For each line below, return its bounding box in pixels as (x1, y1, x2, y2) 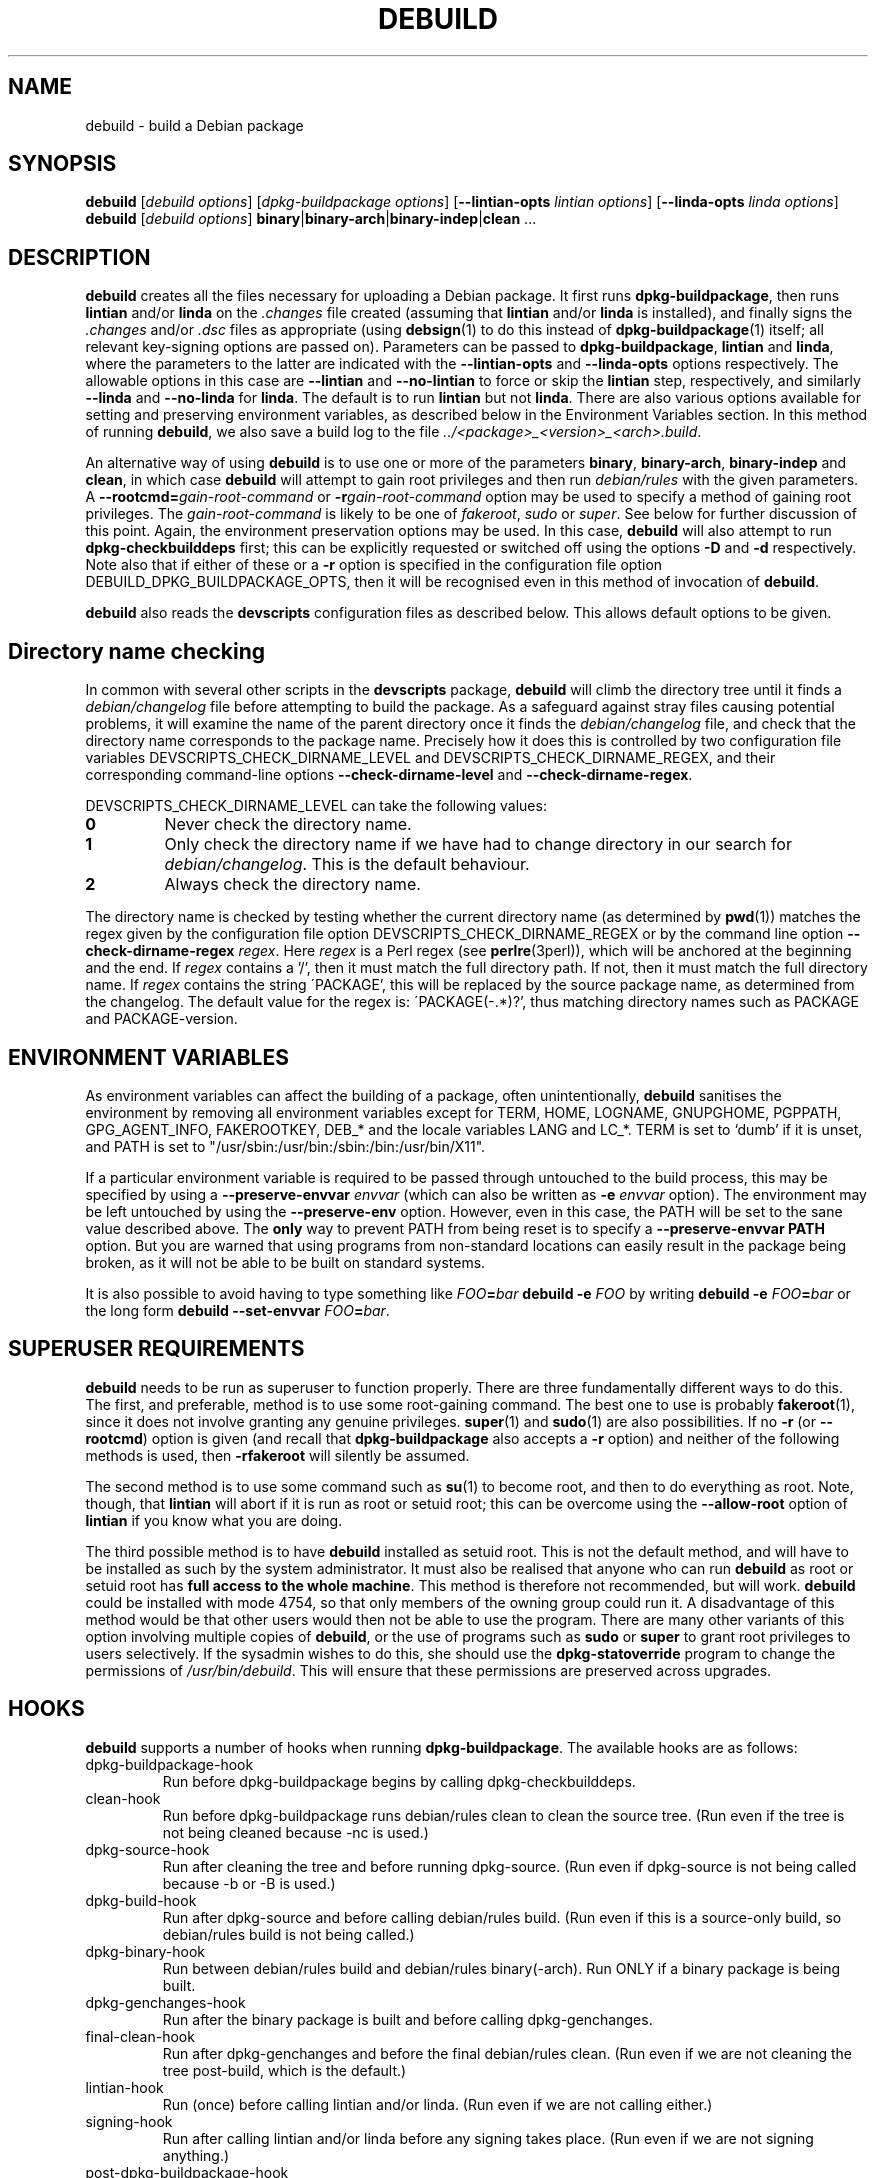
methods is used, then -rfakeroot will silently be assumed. (85, 1446, 470, 1464)
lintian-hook (85, 2078, 164, 2096)
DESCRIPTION (8, 244, 151, 270)
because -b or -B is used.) (162, 1874, 336, 1892)
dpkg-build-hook (85, 1891, 197, 1909)
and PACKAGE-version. (85, 1010, 238, 1028)
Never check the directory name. (164, 814, 412, 835)
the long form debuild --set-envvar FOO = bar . (85, 1301, 390, 1319)
